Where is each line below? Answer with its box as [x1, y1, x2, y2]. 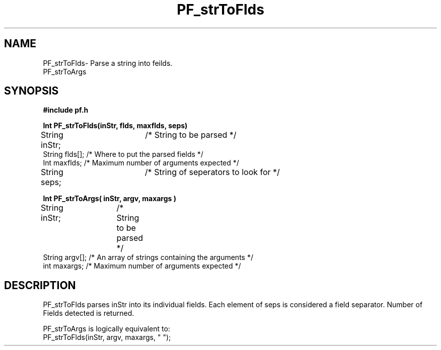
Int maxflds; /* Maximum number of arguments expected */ [43, 158, 239, 167]
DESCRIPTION [4, 279, 76, 292]
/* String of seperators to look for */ [144, 167, 280, 178]
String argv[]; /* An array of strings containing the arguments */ [43, 253, 253, 262]
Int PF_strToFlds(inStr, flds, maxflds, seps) [43, 121, 188, 130]
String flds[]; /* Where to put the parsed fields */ [43, 150, 203, 159]
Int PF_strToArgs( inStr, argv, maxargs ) [43, 194, 176, 203]
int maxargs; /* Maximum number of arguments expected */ [43, 261, 241, 271]
